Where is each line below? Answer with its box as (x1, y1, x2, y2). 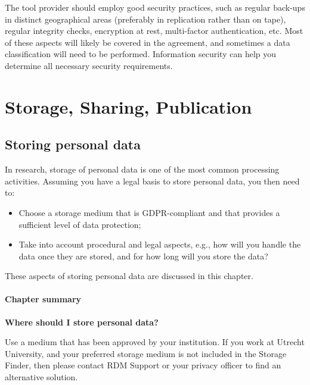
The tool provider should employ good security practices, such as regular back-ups (5, 1, 305, 13)
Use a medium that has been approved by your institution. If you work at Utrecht (5, 336, 305, 348)
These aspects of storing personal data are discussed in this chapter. (5, 270, 253, 282)
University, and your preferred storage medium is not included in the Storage (5, 347, 287, 359)
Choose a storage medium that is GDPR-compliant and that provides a (18, 206, 280, 218)
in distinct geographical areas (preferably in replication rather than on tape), (5, 12, 286, 25)
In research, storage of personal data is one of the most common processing (5, 163, 280, 176)
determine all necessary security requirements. (5, 59, 173, 71)
